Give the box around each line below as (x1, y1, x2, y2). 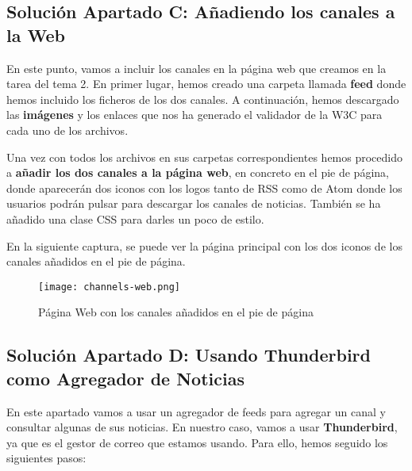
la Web (6, 22, 65, 47)
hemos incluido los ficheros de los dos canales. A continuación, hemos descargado (6, 90, 399, 107)
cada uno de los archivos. (6, 121, 129, 138)
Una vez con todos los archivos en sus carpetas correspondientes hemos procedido (6, 148, 402, 165)
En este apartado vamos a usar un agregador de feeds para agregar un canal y (6, 403, 386, 419)
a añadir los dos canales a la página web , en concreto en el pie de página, (6, 164, 389, 181)
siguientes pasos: (6, 450, 87, 466)
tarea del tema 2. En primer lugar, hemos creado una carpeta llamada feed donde (6, 75, 406, 92)
